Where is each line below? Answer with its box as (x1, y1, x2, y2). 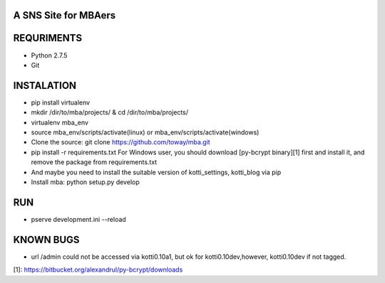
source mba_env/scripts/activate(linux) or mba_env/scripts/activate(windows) (31, 128, 260, 137)
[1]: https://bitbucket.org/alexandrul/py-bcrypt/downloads (13, 265, 183, 274)
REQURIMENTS (13, 32, 82, 44)
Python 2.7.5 (31, 50, 68, 60)
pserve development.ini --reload (31, 215, 126, 223)
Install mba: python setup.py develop (31, 178, 140, 186)
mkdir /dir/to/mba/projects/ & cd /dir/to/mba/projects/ (31, 108, 189, 117)
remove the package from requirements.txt (31, 158, 158, 166)
